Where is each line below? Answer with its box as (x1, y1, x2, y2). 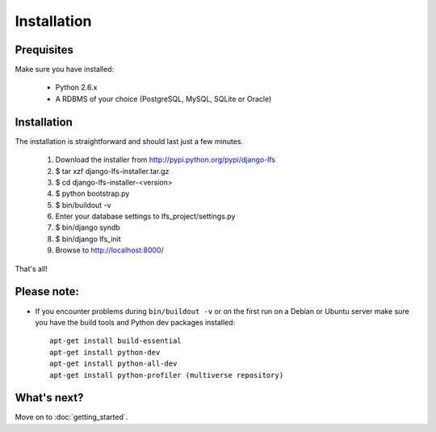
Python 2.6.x (55, 83, 98, 92)
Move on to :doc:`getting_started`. (15, 413, 128, 422)
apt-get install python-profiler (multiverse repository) (49, 371, 284, 379)
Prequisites (15, 43, 74, 57)
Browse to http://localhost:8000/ (55, 245, 165, 255)
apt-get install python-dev (49, 348, 161, 357)
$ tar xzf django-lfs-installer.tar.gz (55, 166, 170, 176)
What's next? (15, 391, 84, 404)
